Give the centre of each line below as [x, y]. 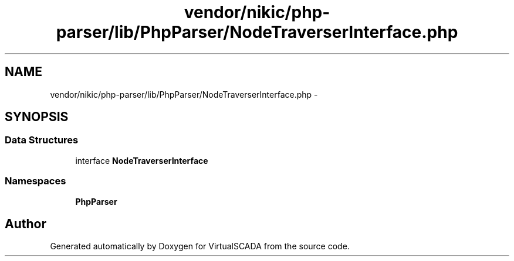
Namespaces [35, 181]
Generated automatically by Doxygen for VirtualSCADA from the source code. [200, 246]
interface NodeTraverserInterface [142, 160]
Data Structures [42, 140]
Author [26, 224]
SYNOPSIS [37, 117]
